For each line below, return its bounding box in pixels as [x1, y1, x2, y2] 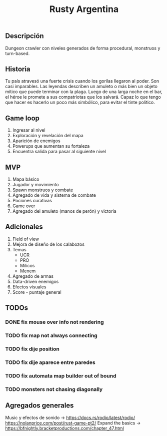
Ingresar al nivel [12, 127, 46, 133]
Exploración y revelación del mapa [12, 133, 83, 139]
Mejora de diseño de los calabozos [12, 241, 85, 247]
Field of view [12, 236, 39, 242]
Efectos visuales [12, 284, 46, 290]
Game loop [5, 114, 40, 122]
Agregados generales [5, 401, 74, 410]
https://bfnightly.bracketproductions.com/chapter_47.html [5, 425, 124, 431]
